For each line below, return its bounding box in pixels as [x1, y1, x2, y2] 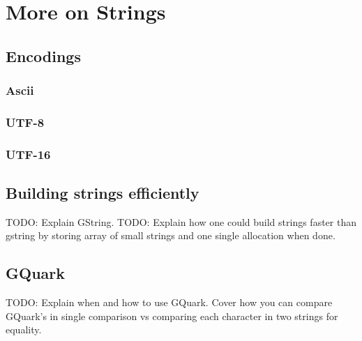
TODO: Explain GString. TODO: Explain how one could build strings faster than [6, 214, 356, 229]
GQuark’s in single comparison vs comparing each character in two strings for [6, 308, 338, 323]
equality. [6, 322, 42, 337]
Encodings [6, 45, 81, 66]
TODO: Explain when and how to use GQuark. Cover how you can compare [6, 295, 333, 310]
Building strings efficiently [6, 182, 199, 204]
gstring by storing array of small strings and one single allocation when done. [6, 228, 335, 243]
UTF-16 [6, 145, 51, 162]
